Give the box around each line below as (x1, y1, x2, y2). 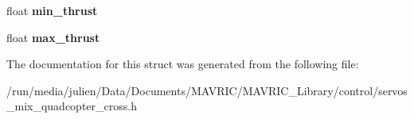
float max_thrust (6, 29, 100, 45)
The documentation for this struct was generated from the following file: (6, 56, 359, 72)
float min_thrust (6, 2, 98, 18)
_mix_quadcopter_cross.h (6, 98, 137, 114)
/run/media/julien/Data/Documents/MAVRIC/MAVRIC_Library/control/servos (6, 82, 408, 98)
